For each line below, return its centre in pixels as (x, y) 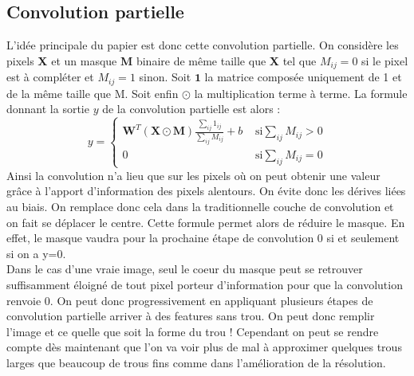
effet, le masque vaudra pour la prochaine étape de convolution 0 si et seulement (203, 238)
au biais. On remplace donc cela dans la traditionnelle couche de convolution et (200, 206)
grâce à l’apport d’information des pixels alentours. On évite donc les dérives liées (206, 191)
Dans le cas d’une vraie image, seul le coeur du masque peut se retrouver (185, 269)
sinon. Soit (165, 77)
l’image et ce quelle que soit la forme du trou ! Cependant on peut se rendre (193, 331)
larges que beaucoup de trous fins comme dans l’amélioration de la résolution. (196, 362)
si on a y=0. (36, 253)
